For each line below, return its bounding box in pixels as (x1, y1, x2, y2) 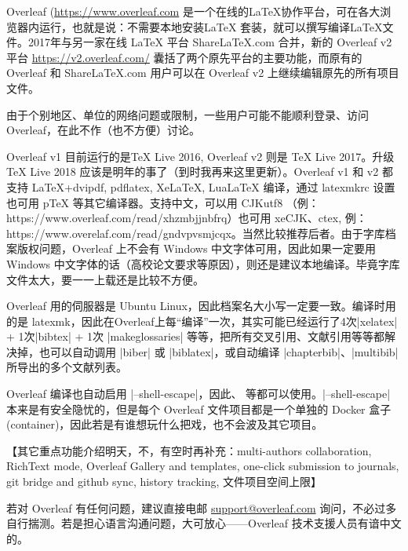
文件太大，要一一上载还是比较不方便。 (6, 271, 204, 287)
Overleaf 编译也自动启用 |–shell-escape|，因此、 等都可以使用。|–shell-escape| (6, 385, 391, 402)
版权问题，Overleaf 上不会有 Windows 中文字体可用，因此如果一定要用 (16, 240, 377, 257)
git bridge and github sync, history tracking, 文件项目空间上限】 (6, 473, 322, 490)
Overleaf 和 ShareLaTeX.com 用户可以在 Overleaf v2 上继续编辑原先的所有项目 (6, 64, 399, 81)
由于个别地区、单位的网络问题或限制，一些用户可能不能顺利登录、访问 (6, 106, 369, 122)
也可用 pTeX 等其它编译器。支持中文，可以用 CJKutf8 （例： (6, 194, 319, 210)
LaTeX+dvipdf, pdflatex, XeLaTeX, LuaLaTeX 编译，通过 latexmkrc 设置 (31, 178, 395, 195)
